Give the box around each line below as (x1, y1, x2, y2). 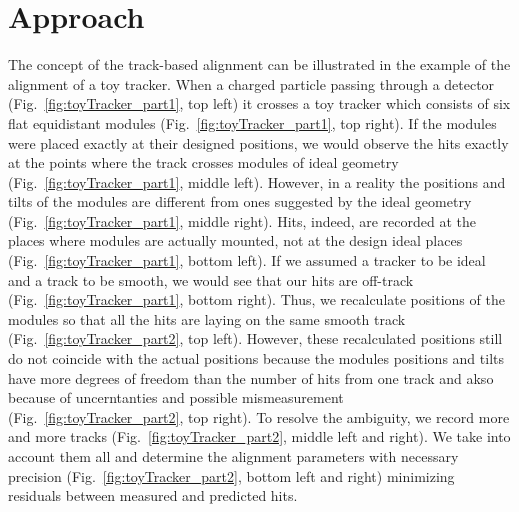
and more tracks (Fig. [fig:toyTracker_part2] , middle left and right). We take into (8, 426, 511, 447)
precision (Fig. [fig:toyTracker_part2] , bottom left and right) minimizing (8, 465, 455, 486)
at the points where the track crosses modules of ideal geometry (8, 152, 399, 173)
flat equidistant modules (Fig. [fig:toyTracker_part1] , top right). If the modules (8, 112, 497, 133)
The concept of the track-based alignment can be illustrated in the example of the (8, 54, 511, 75)
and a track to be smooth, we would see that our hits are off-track (8, 269, 414, 290)
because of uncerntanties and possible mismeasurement (8, 387, 344, 408)
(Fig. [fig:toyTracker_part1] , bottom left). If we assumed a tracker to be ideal (8, 250, 486, 271)
